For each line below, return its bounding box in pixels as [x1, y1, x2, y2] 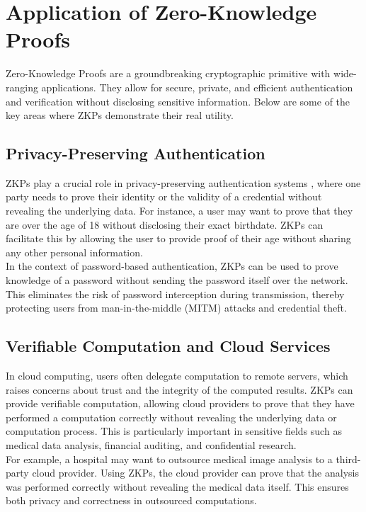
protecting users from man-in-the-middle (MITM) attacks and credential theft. [6, 300, 347, 315]
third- [336, 451, 361, 466]
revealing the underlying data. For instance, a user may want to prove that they [6, 203, 353, 218]
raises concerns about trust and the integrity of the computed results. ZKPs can [6, 382, 353, 397]
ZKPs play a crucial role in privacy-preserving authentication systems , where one [6, 175, 361, 190]
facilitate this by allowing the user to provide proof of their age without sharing [6, 231, 351, 246]
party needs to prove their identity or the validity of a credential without [6, 189, 322, 204]
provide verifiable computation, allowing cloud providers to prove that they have [6, 396, 355, 411]
